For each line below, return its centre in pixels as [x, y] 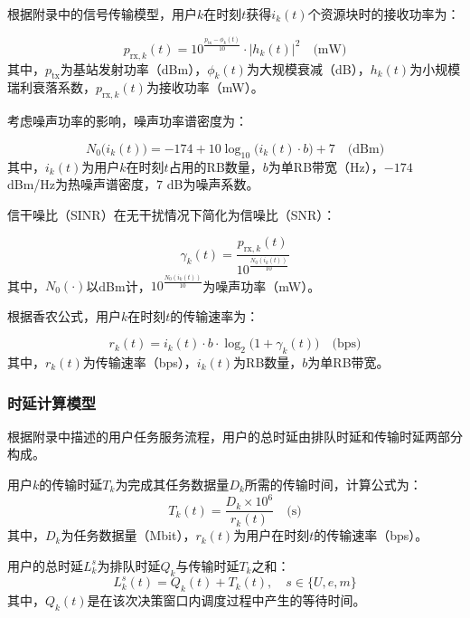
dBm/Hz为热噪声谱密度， [82, 184]
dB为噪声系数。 [213, 184]
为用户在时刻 [272, 535]
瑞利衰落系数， [52, 87]
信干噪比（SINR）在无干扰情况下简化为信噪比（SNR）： [172, 214]
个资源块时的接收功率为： [384, 14]
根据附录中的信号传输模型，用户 [102, 14]
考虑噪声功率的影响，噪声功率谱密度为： [127, 121]
